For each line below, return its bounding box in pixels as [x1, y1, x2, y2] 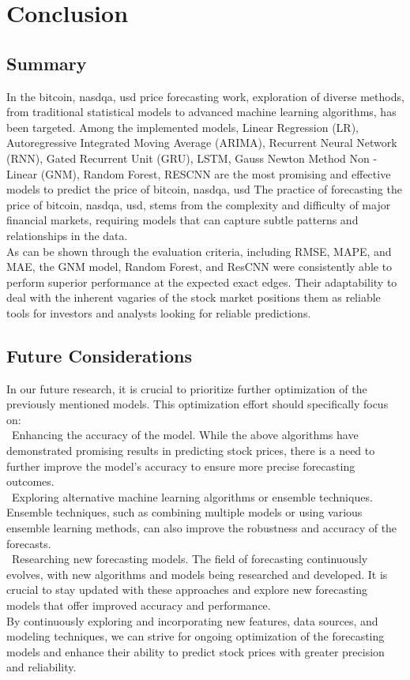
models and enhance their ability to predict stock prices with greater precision [6, 643, 385, 659]
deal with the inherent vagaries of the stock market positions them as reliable [6, 289, 381, 306]
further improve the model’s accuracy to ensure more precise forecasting [6, 457, 355, 474]
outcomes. [6, 473, 55, 490]
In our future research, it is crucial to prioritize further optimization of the [6, 380, 367, 396]
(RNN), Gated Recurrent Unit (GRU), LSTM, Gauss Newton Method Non [6, 149, 370, 166]
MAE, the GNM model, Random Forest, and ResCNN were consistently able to [6, 258, 393, 275]
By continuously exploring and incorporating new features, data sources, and [6, 612, 378, 629]
